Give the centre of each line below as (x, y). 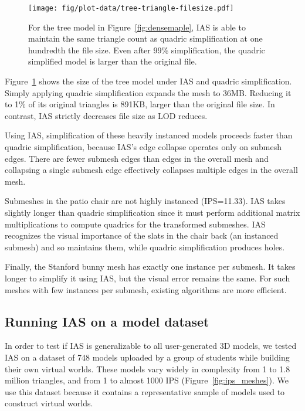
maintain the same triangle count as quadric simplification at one (145, 38)
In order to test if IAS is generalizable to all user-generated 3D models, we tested (151, 346)
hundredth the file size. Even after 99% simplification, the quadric (147, 50)
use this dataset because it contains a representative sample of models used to (145, 391)
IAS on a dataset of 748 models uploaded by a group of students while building (147, 357)
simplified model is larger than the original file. (113, 61)
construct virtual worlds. (49, 403)
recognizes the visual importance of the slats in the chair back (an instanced (142, 235)
